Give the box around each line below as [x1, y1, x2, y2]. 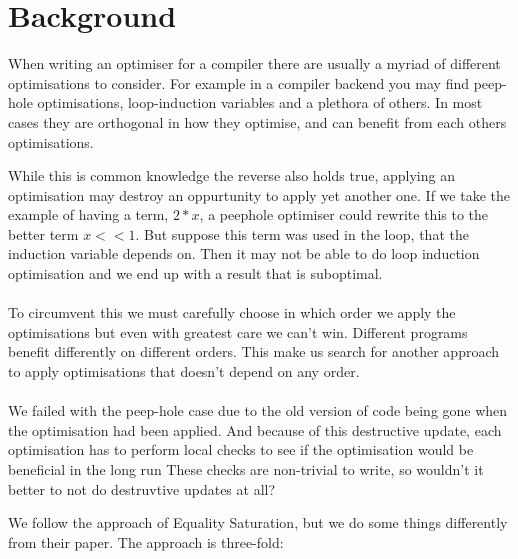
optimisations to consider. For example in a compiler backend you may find [8, 72, 469, 93]
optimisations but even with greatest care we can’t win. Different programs [8, 321, 468, 342]
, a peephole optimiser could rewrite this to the [199, 204, 489, 225]
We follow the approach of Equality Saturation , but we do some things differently [8, 512, 508, 533]
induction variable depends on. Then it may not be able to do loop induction [8, 243, 480, 264]
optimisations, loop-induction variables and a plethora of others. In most [37, 92, 483, 113]
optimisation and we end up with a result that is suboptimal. [8, 263, 383, 284]
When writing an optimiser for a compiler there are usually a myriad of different [8, 53, 501, 74]
